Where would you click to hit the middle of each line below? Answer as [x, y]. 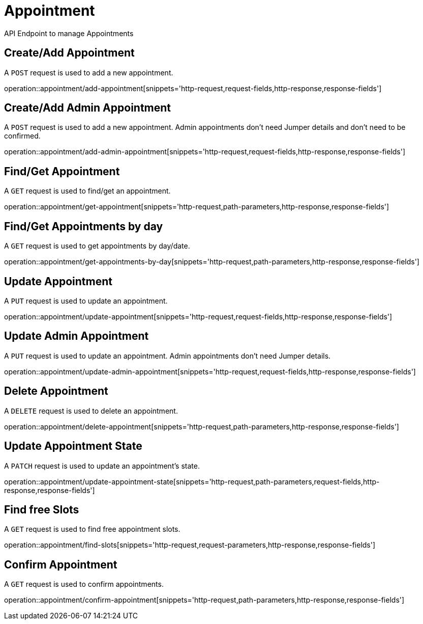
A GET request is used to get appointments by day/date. [97, 246]
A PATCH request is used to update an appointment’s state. [102, 466]
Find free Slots [42, 509]
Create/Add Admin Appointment [88, 108]
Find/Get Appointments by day [84, 226]
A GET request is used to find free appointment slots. [92, 529]
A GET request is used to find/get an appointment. [87, 191]
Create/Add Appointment [69, 53]
